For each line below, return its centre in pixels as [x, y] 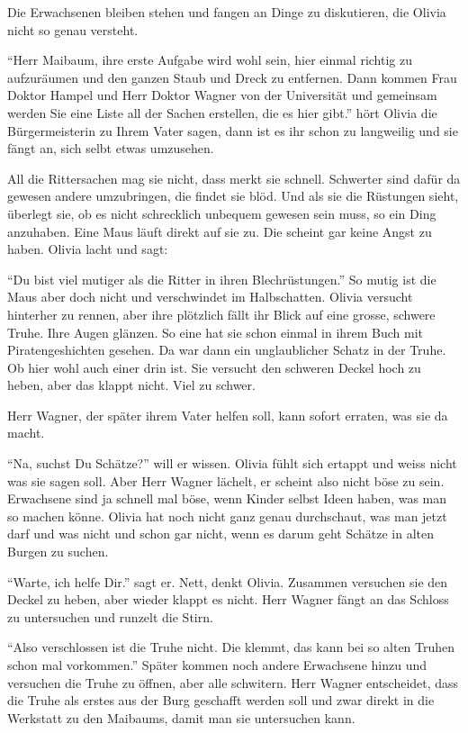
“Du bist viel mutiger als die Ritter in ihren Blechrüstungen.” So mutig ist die [222, 279]
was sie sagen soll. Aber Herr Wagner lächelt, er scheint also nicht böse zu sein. [226, 480]
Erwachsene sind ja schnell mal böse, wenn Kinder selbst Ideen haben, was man [227, 498]
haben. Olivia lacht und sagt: [88, 249]
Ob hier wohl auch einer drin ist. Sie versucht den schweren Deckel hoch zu [214, 367]
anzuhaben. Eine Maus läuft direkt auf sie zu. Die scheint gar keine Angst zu [220, 231]
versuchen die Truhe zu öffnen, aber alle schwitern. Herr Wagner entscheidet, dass [233, 682]
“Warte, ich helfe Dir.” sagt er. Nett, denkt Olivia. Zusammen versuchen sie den [228, 581]
